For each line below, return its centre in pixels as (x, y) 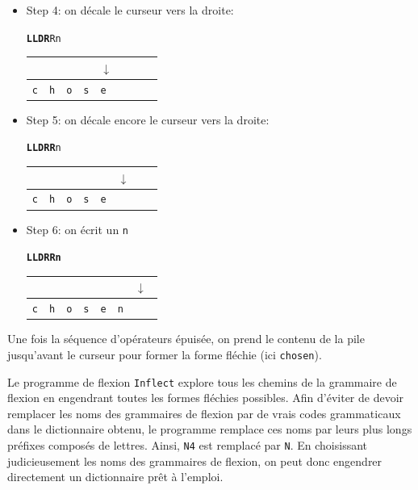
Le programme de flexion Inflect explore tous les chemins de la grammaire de (202, 381)
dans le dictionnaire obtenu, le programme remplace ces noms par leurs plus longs (210, 429)
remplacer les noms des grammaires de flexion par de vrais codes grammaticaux (204, 413)
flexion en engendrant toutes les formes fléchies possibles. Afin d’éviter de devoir (206, 398)
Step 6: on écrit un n (77, 229)
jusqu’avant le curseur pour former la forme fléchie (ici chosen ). (165, 354)
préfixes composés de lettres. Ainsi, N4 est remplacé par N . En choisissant (187, 445)
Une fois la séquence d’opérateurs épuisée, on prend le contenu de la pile (186, 339)
